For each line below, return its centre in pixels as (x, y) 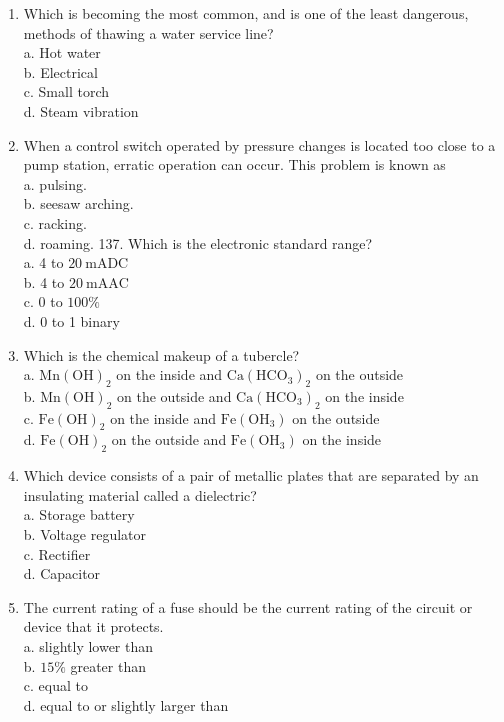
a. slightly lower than (88, 646)
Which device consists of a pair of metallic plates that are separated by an (251, 475)
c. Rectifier (57, 553)
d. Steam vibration (81, 110)
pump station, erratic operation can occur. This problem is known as (234, 164)
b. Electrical (60, 71)
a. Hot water (62, 52)
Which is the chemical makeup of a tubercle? (161, 354)
